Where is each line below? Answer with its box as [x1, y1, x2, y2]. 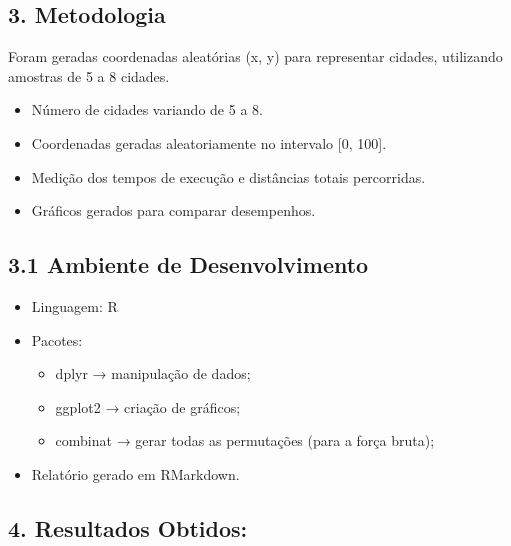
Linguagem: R [31, 295, 118, 316]
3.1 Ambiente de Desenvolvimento [8, 249, 369, 280]
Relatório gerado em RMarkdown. [31, 463, 240, 484]
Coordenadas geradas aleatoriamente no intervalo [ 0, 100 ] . [31, 132, 387, 153]
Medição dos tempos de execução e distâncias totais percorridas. [31, 166, 426, 187]
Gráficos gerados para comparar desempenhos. [31, 200, 316, 221]
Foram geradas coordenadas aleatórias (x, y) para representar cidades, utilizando [8, 46, 503, 67]
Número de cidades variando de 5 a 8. [31, 99, 263, 120]
